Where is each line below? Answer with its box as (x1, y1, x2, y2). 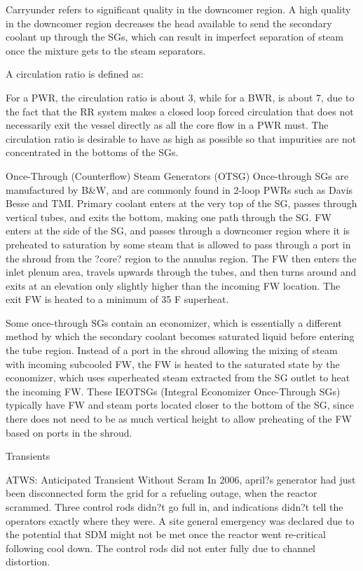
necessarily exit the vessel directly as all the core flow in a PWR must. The (6, 118, 329, 132)
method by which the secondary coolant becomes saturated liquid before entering (6, 329, 355, 344)
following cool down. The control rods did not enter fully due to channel (6, 540, 316, 555)
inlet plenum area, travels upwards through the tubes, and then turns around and (6, 265, 357, 279)
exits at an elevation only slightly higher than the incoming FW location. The (6, 278, 341, 292)
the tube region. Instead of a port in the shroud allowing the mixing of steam (6, 343, 338, 358)
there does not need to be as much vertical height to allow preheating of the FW (6, 411, 352, 426)
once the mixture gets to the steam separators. (6, 43, 206, 57)
